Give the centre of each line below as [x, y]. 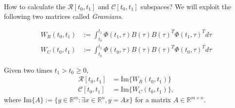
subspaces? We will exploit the [186, 6]
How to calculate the [35, 6]
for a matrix [153, 100]
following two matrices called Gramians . [63, 16]
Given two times [28, 69]
